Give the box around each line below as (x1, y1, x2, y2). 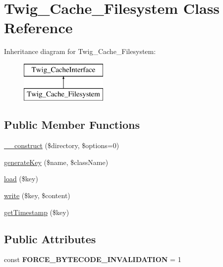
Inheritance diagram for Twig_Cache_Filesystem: (4, 46, 156, 56)
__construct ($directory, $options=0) (4, 140, 119, 151)
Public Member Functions (4, 117, 140, 132)
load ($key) (4, 173, 38, 184)
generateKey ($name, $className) (4, 157, 109, 167)
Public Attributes (4, 231, 96, 246)
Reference (4, 17, 73, 38)
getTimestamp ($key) (4, 207, 69, 217)
